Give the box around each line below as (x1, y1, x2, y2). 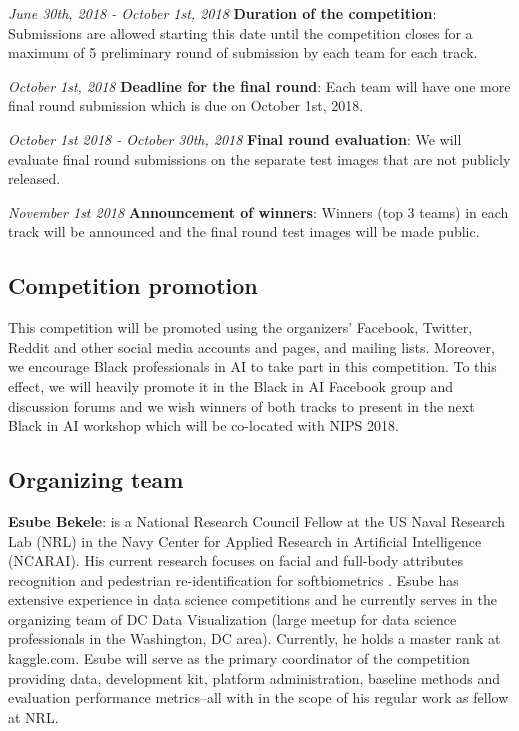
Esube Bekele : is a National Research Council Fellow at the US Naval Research (8, 510, 506, 531)
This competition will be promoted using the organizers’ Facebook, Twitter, (8, 317, 473, 338)
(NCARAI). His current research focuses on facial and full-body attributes (8, 550, 464, 571)
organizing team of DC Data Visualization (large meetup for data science (8, 608, 457, 629)
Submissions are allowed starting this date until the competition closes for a (8, 22, 473, 43)
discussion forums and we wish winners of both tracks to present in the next (8, 395, 475, 416)
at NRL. (8, 706, 59, 727)
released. (8, 168, 61, 189)
